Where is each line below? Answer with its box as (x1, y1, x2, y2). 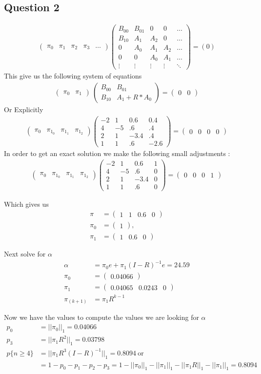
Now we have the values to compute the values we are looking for (4, 312, 199, 322)
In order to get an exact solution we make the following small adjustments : (4, 148, 230, 158)
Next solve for (4, 249, 46, 259)
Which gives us (4, 198, 49, 209)
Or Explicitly (4, 104, 43, 114)
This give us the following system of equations (4, 71, 142, 81)
